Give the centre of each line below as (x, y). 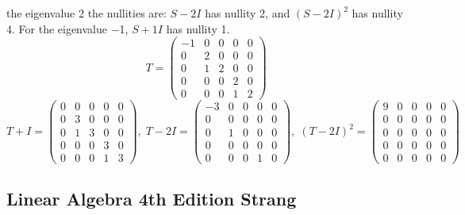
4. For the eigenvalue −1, (67, 28)
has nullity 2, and (248, 13)
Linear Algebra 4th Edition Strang (152, 199)
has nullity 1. (198, 28)
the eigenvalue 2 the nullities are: (86, 13)
